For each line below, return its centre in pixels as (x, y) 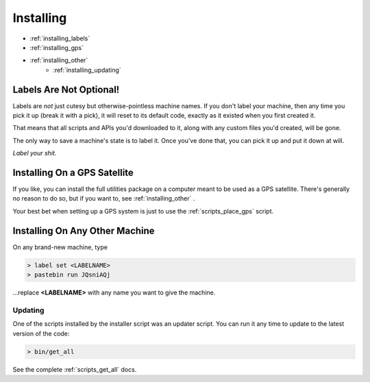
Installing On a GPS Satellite (73, 173)
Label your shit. (35, 153)
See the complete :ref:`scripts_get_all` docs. (75, 369)
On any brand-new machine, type (60, 247)
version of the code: (41, 333)
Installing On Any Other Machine (84, 230)
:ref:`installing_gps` (57, 47)
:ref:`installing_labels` (60, 38)
